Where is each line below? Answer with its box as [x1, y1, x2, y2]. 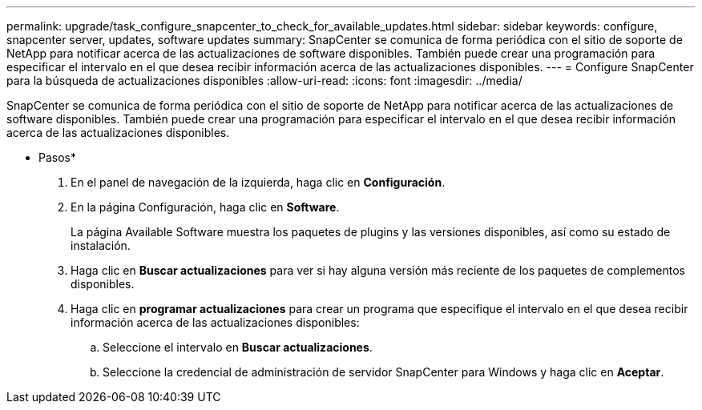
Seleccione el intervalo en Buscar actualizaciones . [103, 340, 373, 354]
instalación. [71, 239, 131, 252]
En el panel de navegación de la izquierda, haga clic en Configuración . [71, 175, 446, 189]
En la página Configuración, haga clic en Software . [71, 200, 340, 214]
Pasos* [38, 151, 76, 164]
